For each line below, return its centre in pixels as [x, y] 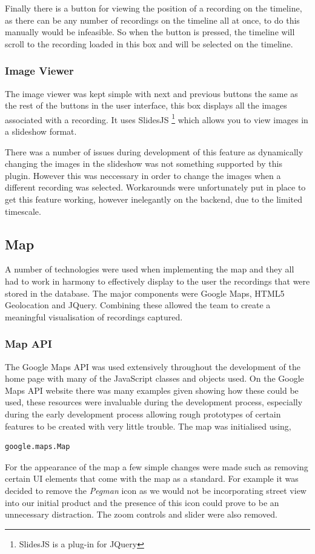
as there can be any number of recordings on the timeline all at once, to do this [152, 20]
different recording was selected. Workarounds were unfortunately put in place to [155, 187]
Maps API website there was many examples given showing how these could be [152, 390]
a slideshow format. [41, 131]
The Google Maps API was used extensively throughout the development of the [153, 366]
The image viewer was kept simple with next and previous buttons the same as [151, 93]
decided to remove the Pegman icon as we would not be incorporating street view [156, 490]
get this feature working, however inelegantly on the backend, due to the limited [154, 199]
